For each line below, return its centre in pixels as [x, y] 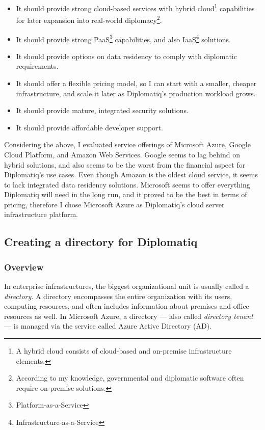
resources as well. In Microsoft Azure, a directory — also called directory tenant [129, 316]
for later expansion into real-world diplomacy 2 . [89, 19]
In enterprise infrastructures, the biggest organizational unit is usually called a [127, 286]
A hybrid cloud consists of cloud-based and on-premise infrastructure [124, 351]
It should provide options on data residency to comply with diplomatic [126, 56]
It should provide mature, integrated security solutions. [102, 110]
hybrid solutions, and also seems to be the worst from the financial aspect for [125, 164]
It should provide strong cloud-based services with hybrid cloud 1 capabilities [135, 7]
